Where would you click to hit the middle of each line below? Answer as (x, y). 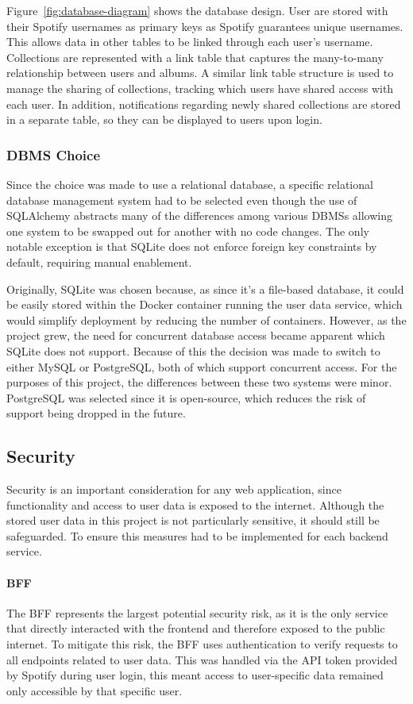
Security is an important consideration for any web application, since (174, 489)
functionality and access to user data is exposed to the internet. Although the (195, 504)
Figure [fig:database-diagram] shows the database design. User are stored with (197, 10)
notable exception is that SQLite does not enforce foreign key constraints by (192, 246)
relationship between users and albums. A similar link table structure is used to (200, 73)
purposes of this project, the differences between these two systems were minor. (199, 382)
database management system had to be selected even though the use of (182, 200)
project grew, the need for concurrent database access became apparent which (196, 335)
